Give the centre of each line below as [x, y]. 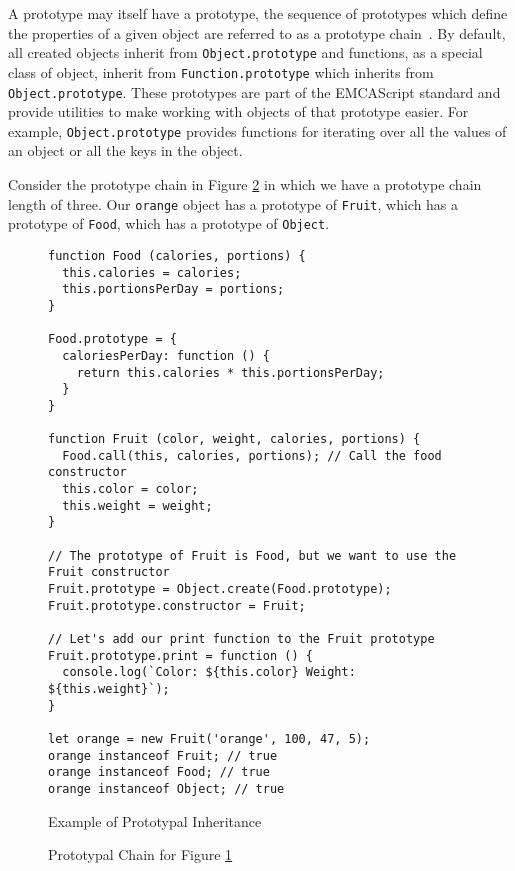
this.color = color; [130, 489]
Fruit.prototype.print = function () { [180, 655]
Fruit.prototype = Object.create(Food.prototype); [220, 589]
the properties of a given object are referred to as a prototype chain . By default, [257, 32]
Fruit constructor [109, 572]
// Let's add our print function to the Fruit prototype [241, 639]
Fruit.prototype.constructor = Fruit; [177, 605]
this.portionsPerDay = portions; [173, 289]
